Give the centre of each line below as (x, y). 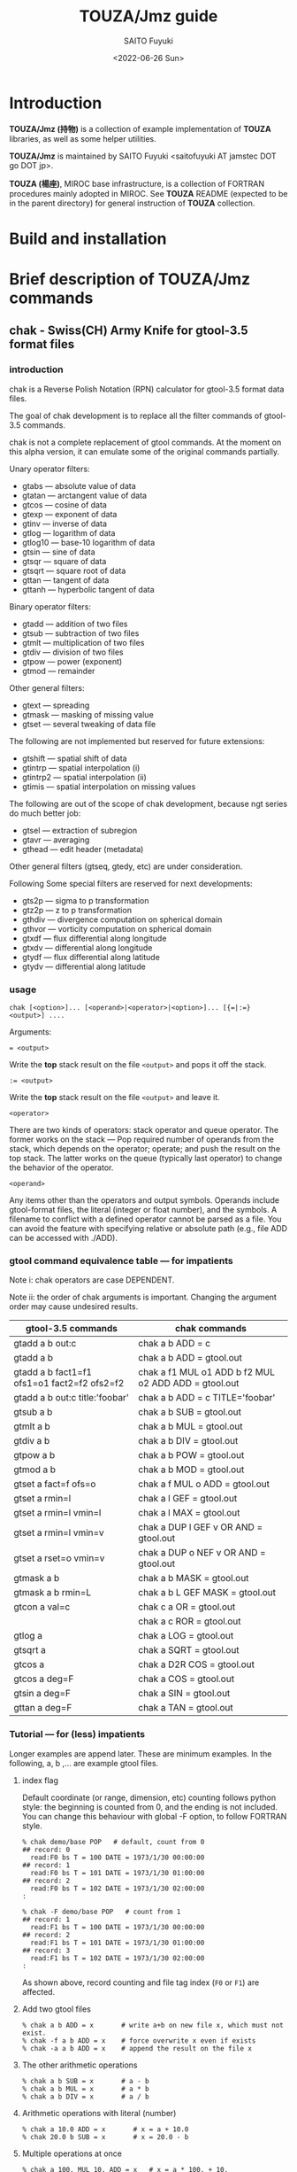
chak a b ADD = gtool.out (190, 1358)
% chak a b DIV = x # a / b (85, 2097)
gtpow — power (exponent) (72, 661)
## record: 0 (46, 1850)
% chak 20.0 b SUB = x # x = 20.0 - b (105, 2137)
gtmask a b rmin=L (52, 1593)
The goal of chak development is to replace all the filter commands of (136, 415)
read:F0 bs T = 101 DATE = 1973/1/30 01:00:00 (118, 1873)
